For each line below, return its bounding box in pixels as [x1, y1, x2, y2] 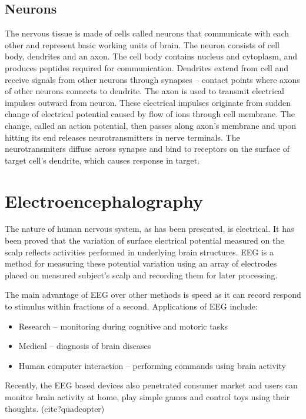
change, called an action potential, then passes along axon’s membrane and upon [5, 119, 297, 131]
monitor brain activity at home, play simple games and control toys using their [5, 390, 290, 403]
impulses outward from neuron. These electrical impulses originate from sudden [5, 96, 291, 108]
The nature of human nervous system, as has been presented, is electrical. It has [5, 222, 294, 235]
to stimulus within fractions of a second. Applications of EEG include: [5, 300, 258, 312]
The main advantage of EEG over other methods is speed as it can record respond [5, 288, 301, 301]
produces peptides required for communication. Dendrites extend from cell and [5, 61, 289, 74]
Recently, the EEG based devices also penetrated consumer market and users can [5, 379, 298, 391]
